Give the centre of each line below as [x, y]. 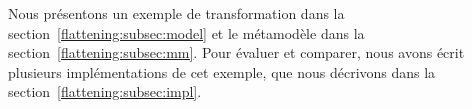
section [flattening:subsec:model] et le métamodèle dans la [186, 32]
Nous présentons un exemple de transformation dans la [176, 13]
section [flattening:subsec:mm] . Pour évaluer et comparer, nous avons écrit [236, 52]
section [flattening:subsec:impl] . [105, 91]
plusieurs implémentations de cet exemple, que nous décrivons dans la [222, 71]
